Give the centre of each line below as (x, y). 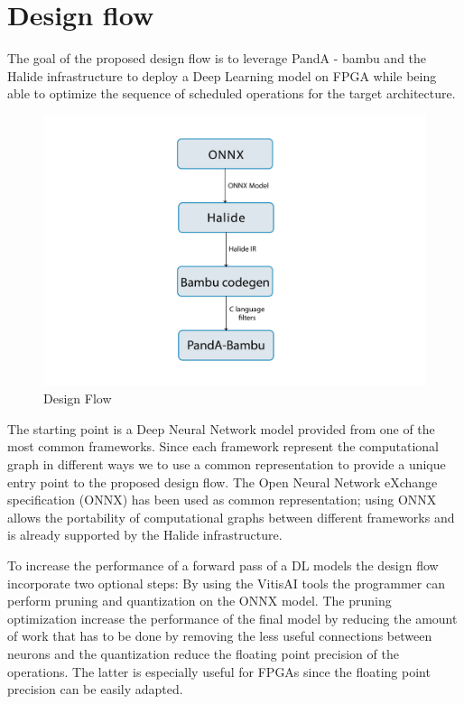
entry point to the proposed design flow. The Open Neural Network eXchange (223, 482)
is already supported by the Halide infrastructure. (145, 535)
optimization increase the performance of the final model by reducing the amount (232, 618)
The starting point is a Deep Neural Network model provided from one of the (221, 428)
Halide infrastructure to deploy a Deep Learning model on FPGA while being (222, 75)
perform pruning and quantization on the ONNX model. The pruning (200, 601)
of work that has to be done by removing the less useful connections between (220, 636)
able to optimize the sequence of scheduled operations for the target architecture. (232, 93)
